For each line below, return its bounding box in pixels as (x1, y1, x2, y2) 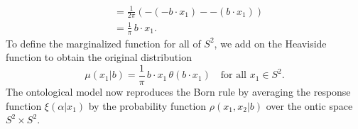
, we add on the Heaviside (214, 35, 327, 50)
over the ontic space (266, 98, 353, 113)
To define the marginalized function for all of (6, 35, 201, 50)
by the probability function (88, 98, 207, 113)
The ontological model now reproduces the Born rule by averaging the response (6, 84, 351, 99)
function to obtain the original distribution (6, 50, 192, 64)
